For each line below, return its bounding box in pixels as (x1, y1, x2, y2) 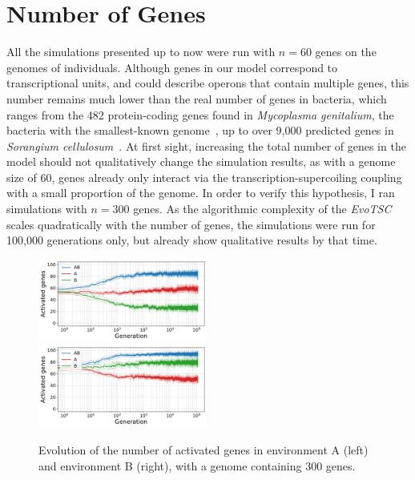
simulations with (6, 200, 87, 217)
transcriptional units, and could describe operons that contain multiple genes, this (6, 75, 409, 91)
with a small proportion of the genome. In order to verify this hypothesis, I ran (6, 184, 395, 201)
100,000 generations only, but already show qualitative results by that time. (6, 232, 377, 248)
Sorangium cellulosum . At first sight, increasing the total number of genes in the (6, 137, 406, 154)
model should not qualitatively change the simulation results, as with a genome (6, 153, 396, 170)
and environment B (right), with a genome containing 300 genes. (38, 457, 356, 474)
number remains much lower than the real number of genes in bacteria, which (6, 90, 387, 107)
